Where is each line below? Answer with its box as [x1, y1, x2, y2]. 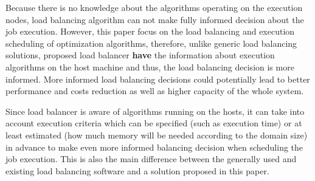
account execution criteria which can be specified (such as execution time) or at [5, 117, 302, 129]
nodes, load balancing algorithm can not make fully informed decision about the [5, 13, 304, 26]
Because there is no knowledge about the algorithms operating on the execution [5, 1, 303, 13]
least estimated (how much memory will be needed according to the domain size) [5, 128, 308, 141]
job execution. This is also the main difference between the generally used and [5, 152, 297, 165]
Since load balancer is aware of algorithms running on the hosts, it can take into [5, 104, 305, 117]
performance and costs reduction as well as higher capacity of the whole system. [5, 84, 304, 97]
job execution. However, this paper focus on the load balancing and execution [5, 25, 295, 38]
